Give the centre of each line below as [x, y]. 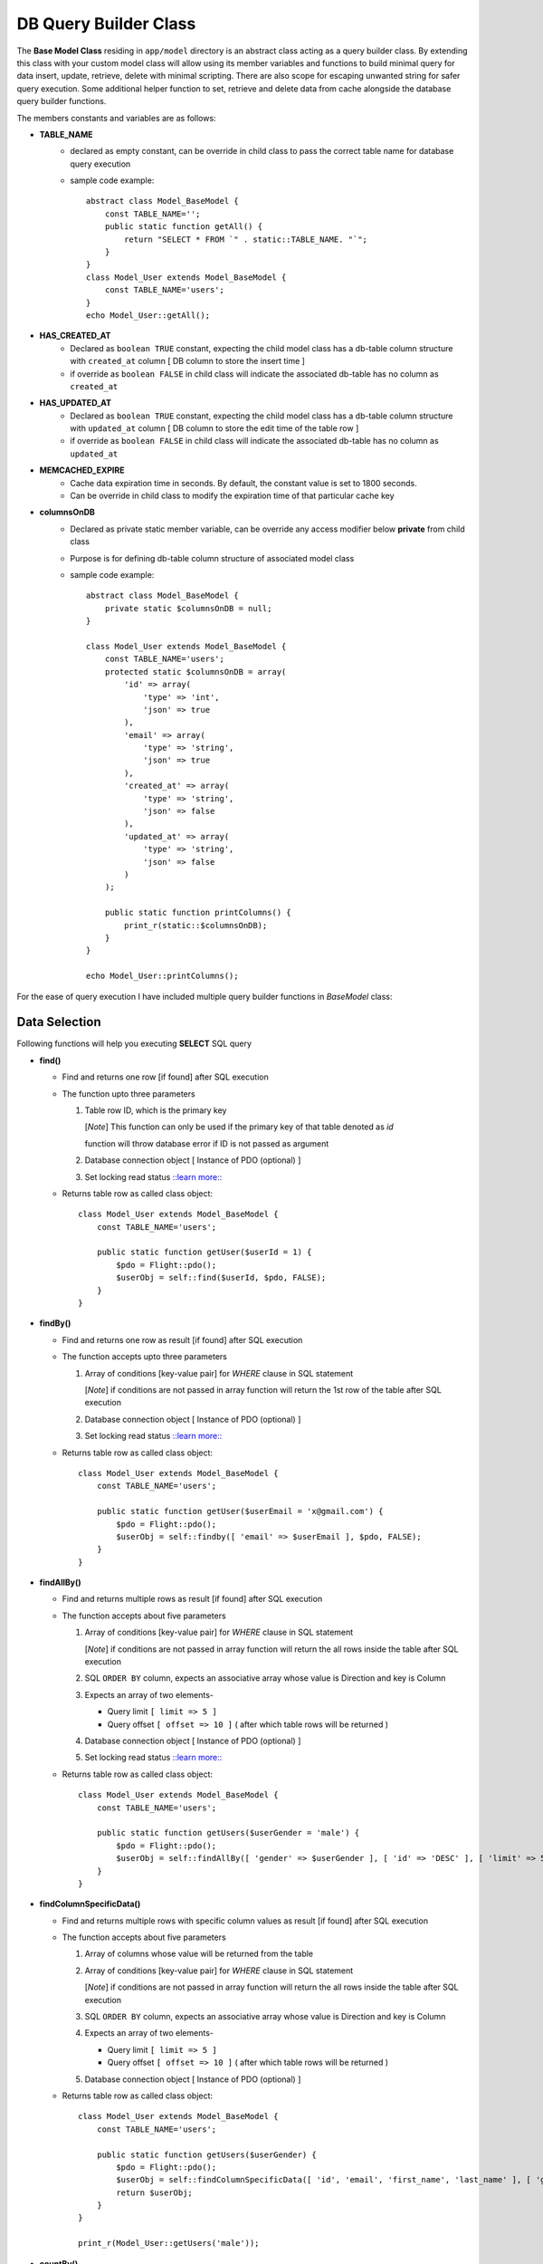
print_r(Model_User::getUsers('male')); [169, 2243]
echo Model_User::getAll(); [148, 315]
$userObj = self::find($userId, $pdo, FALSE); [221, 1278]
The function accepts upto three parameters [145, 1357]
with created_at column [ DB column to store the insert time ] [187, 361]
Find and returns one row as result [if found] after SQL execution [182, 1339]
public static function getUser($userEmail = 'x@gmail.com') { [240, 1511]
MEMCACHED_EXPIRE [82, 470]
